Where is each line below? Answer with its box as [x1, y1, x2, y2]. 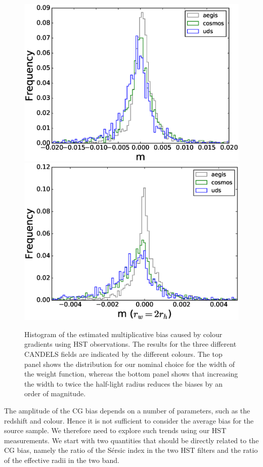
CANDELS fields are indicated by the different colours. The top [24, 348, 223, 359]
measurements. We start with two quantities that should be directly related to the [4, 435, 259, 445]
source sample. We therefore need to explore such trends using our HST [4, 425, 227, 436]
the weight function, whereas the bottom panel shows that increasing [24, 368, 238, 379]
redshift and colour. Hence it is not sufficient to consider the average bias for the [4, 415, 254, 426]
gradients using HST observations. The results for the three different [24, 339, 237, 349]
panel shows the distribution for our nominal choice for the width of [24, 358, 235, 369]
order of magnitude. [24, 388, 86, 399]
